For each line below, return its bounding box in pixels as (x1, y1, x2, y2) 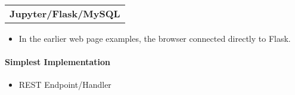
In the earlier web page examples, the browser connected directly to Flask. (18, 32, 291, 44)
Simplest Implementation (5, 56, 110, 68)
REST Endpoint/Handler (18, 78, 111, 91)
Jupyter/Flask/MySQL (10, 7, 120, 20)
